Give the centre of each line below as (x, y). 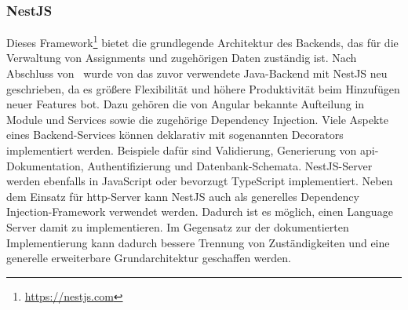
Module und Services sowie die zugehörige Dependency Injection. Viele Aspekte (197, 119)
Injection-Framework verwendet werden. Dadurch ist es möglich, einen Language (200, 212)
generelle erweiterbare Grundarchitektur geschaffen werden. (149, 258)
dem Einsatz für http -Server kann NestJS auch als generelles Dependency (183, 196)
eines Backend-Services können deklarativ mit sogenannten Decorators (175, 135)
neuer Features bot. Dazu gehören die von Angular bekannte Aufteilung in (186, 104)
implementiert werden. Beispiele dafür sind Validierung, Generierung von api (191, 150)
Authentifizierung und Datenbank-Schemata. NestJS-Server (230, 165)
